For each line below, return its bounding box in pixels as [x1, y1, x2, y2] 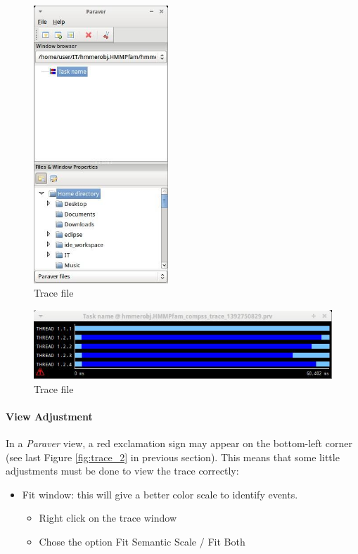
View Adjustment [6, 408, 93, 423]
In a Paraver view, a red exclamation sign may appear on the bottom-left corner [6, 436, 352, 451]
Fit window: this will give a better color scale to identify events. [22, 487, 298, 501]
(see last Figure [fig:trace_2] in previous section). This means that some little [6, 449, 340, 464]
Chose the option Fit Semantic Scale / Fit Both [39, 534, 245, 549]
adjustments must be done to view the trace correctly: [6, 463, 239, 478]
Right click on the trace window [39, 510, 177, 525]
